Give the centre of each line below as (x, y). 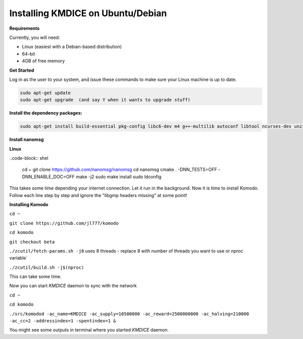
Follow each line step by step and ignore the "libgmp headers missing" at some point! (98, 195)
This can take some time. (35, 277)
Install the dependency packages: (46, 113)
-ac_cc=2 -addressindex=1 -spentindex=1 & (63, 321)
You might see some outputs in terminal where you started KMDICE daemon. (89, 330)
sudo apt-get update (45, 93)
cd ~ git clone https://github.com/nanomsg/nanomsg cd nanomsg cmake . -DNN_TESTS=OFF (119, 170)
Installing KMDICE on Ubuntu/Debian (88, 13)
